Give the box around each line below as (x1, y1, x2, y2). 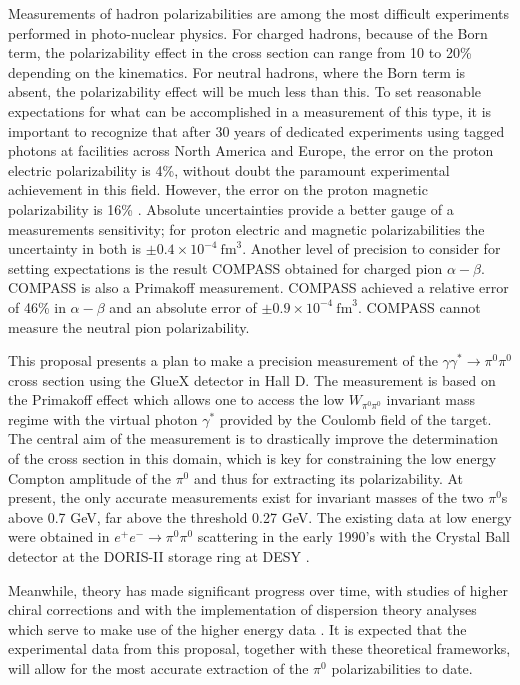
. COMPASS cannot (358, 296, 481, 317)
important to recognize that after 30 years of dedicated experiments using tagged (8, 120, 505, 141)
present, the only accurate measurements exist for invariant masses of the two (8, 487, 484, 508)
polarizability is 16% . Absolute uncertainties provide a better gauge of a (8, 198, 454, 219)
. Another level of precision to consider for (242, 238, 501, 259)
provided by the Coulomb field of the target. (219, 408, 492, 429)
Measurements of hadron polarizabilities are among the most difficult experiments (8, 3, 510, 23)
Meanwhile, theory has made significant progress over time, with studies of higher (8, 579, 508, 600)
